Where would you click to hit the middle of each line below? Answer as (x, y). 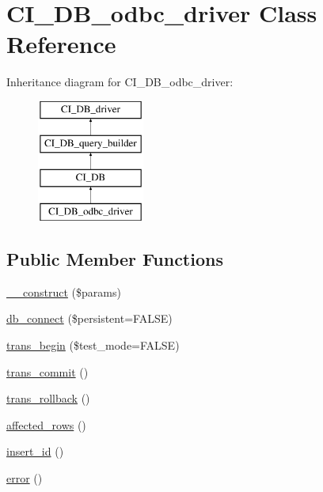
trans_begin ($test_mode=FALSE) (93, 345)
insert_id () (35, 451)
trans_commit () (47, 371)
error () (25, 478)
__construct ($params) (64, 291)
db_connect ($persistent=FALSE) (89, 318)
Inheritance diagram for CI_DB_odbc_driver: (120, 82)
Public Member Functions (115, 259)
